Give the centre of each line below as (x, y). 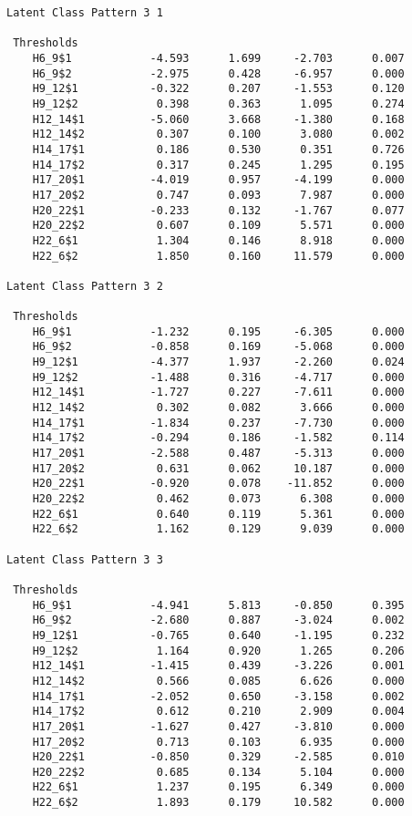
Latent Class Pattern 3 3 (85, 559)
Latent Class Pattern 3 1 (85, 13)
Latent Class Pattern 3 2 (85, 286)
